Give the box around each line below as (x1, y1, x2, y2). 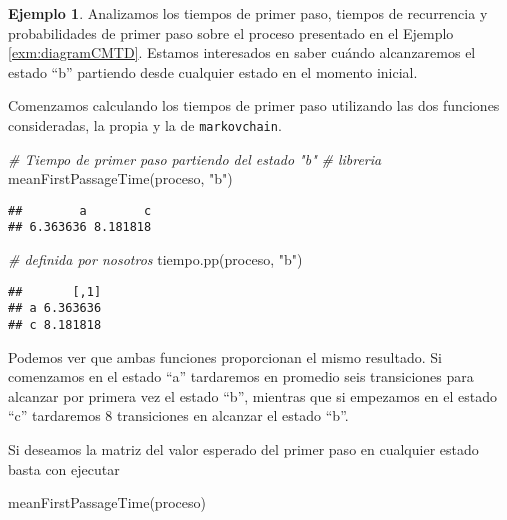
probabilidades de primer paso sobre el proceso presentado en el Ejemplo (8, 22, 454, 43)
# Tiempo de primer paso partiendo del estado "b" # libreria (8, 148, 382, 169)
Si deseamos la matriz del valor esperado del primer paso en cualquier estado (8, 439, 479, 460)
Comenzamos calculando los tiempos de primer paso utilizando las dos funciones (8, 95, 500, 116)
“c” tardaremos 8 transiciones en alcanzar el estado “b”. (8, 405, 349, 426)
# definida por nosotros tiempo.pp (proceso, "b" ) (8, 249, 303, 270)
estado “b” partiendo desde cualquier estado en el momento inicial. (8, 61, 418, 82)
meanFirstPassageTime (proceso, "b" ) (8, 168, 233, 189)
